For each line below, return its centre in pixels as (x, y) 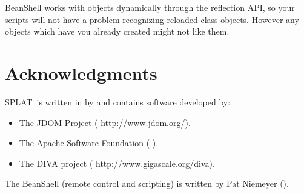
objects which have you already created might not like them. (117, 31)
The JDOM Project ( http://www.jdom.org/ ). (105, 122)
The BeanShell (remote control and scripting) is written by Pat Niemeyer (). (147, 183)
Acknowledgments (81, 72)
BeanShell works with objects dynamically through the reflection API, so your (150, 7)
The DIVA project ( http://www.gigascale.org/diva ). (117, 163)
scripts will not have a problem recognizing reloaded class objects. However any (152, 19)
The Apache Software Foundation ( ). (89, 143)
